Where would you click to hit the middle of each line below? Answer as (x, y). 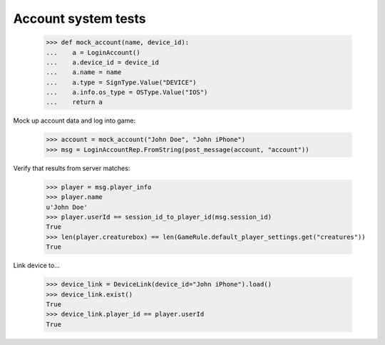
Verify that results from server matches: (72, 168)
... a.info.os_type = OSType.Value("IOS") (127, 92)
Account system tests (79, 19)
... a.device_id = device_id (103, 62)
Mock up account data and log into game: (74, 120)
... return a (75, 102)
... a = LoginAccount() (93, 52)
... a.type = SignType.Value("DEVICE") (121, 82)
